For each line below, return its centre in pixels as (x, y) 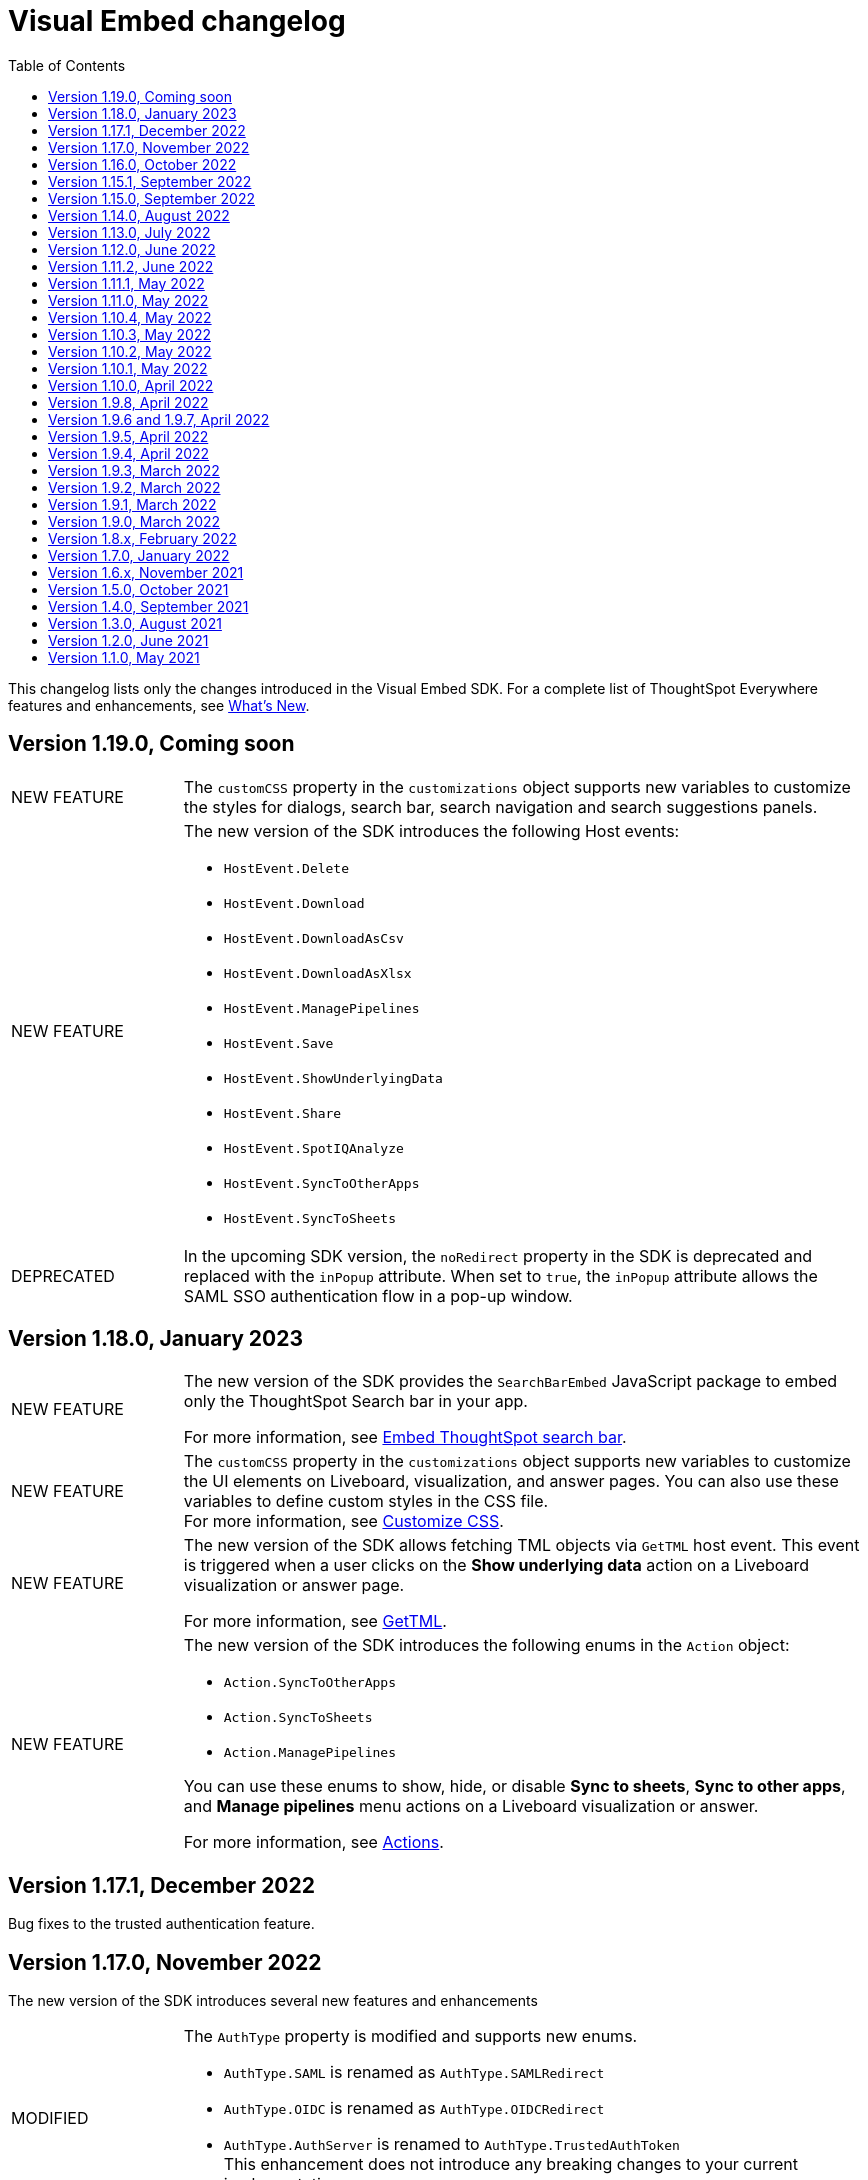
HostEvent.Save (278, 1043)
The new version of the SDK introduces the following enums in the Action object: (486, 1645)
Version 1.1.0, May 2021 (124, 657)
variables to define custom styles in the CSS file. (366, 1501)
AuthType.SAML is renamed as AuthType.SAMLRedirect (414, 2072)
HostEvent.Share (282, 1113)
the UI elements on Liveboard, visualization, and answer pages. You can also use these (511, 1481)
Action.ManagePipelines (309, 1753)
